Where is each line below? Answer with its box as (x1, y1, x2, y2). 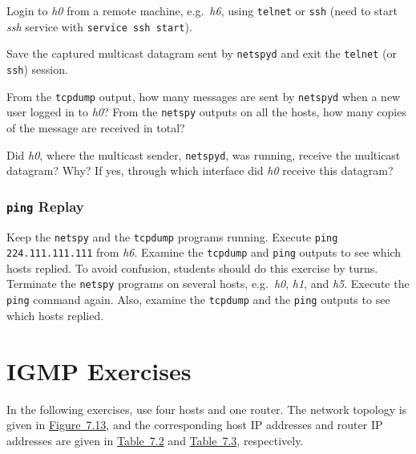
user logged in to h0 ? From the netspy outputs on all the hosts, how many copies (6, 103, 406, 120)
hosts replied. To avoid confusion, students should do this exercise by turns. (6, 259, 378, 276)
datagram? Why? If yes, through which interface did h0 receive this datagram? (6, 162, 394, 179)
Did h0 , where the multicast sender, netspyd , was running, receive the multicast (6, 146, 401, 163)
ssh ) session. (6, 60, 68, 77)
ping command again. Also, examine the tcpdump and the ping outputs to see (6, 291, 390, 308)
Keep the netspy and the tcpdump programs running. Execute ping (6, 228, 338, 245)
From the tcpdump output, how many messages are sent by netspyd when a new (6, 87, 401, 104)
